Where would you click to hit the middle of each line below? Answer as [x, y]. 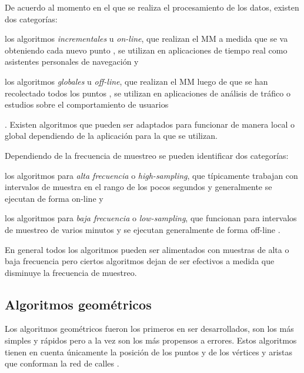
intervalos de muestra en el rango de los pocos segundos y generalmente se [138, 187]
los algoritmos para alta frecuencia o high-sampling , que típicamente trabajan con [151, 175]
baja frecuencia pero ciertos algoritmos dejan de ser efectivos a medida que [140, 261]
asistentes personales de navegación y [72, 61]
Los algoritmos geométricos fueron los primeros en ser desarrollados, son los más [149, 329]
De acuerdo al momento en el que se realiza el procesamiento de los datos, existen [152, 7]
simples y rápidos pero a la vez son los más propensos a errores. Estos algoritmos [151, 340]
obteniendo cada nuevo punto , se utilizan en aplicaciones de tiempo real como [146, 50]
